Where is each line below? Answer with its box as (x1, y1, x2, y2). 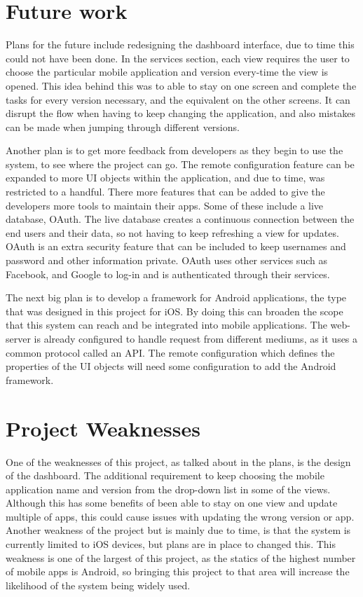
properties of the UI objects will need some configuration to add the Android (6, 359, 336, 373)
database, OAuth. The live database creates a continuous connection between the (6, 212, 355, 226)
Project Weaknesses (6, 413, 200, 442)
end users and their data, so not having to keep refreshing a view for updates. (6, 225, 339, 240)
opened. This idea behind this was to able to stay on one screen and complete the (6, 78, 357, 92)
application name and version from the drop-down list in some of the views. (6, 481, 331, 496)
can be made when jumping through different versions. (6, 119, 240, 134)
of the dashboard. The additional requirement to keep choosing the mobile (6, 468, 324, 483)
